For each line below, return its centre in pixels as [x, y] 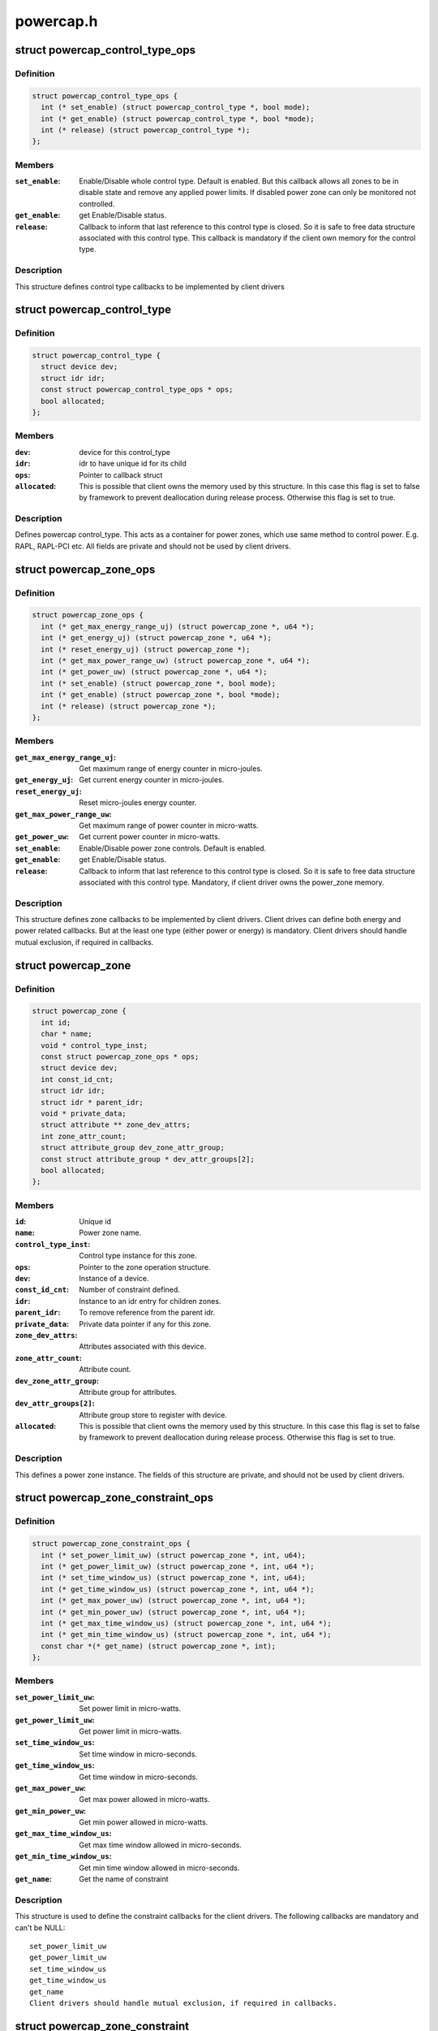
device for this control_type [125, 452]
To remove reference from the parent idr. [147, 1313]
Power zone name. [110, 1233]
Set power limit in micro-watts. [130, 1708]
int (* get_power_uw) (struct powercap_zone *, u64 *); [154, 672]
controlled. [97, 204]
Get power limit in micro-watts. [131, 1731]
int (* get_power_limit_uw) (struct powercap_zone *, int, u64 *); [178, 1566]
